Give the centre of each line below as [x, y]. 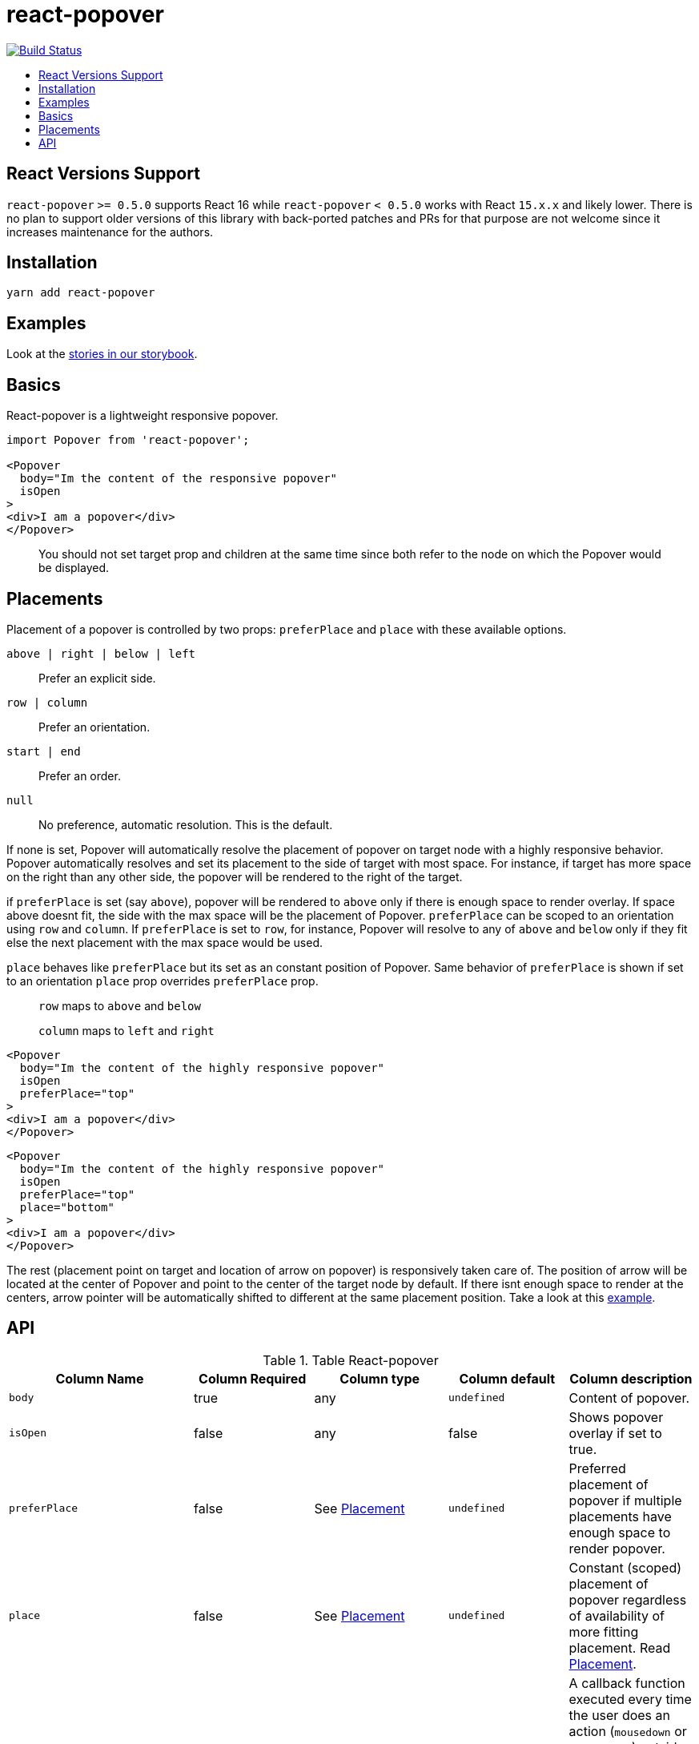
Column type [380, 1378]
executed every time [630, 1699]
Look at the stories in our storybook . [102, 354]
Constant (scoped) [625, 1567]
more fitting [604, 1631]
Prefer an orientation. [94, 727]
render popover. [617, 1548]
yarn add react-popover [81, 293]
